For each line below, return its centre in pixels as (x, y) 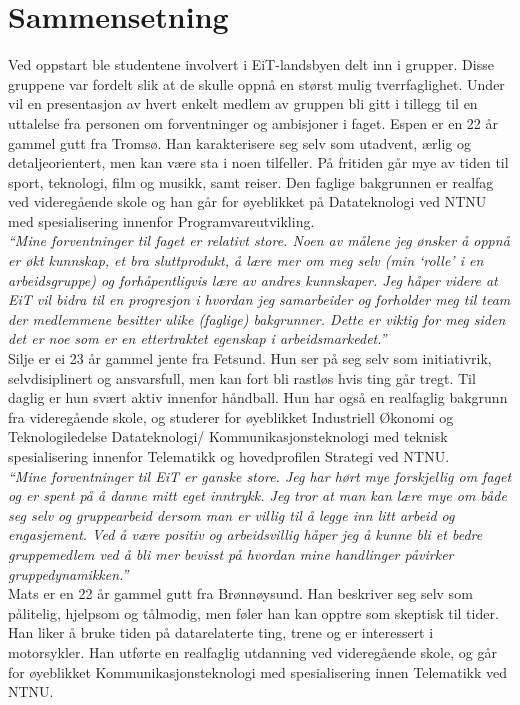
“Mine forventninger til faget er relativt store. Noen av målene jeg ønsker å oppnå (259, 240)
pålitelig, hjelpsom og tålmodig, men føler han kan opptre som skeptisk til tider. (253, 612)
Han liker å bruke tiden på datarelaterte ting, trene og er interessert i (221, 632)
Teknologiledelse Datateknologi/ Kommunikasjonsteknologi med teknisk (228, 436)
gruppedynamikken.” (68, 573)
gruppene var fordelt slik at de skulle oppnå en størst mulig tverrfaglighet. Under (256, 83)
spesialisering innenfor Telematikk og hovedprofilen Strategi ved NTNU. (229, 456)
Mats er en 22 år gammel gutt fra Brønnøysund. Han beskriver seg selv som (240, 593)
